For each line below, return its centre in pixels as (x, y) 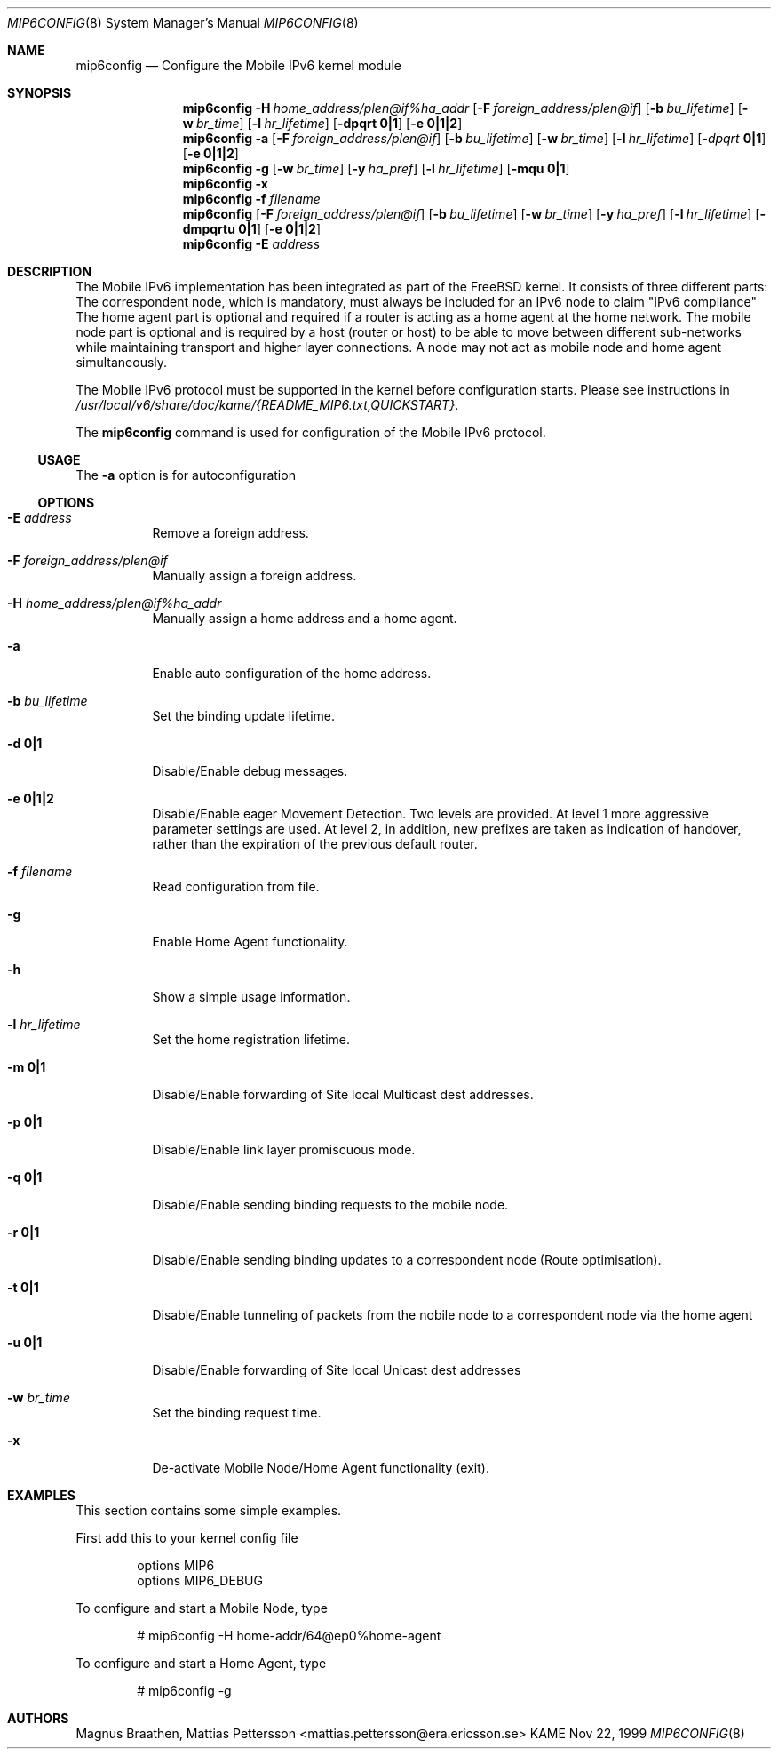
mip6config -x (225, 184)
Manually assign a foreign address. (254, 575)
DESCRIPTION (50, 271)
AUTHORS (38, 1718)
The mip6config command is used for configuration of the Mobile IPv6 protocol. (311, 432)
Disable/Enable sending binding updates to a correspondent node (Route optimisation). (407, 1260)
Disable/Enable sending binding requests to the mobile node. (330, 1205)
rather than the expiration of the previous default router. (315, 844)
